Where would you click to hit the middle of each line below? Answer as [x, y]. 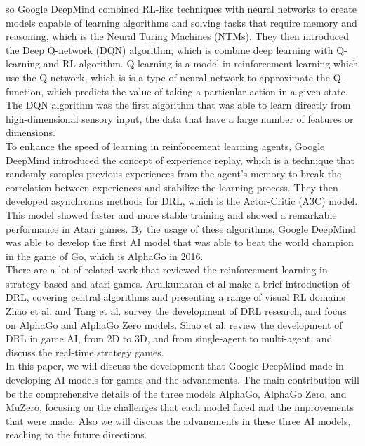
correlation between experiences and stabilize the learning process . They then [172, 187]
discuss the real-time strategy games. [85, 352]
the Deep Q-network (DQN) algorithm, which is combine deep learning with [170, 49]
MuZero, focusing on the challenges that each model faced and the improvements [180, 407]
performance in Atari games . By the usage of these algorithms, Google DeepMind [181, 228]
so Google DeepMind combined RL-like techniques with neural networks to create [181, 8]
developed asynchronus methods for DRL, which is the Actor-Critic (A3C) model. [182, 201]
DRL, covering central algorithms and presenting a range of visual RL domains [175, 297]
